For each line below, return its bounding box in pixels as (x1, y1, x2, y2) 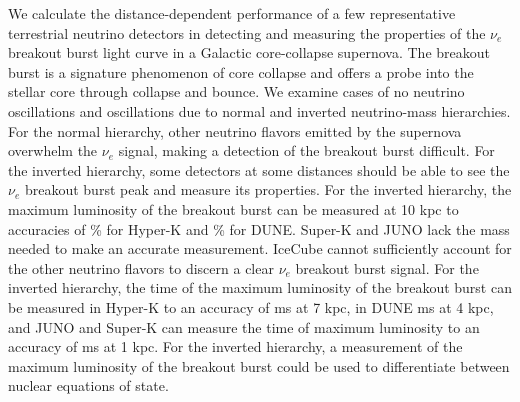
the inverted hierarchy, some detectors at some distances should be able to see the (8, 159, 510, 180)
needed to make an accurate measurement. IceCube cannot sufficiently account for (8, 238, 512, 259)
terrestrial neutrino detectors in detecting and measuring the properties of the (8, 22, 486, 43)
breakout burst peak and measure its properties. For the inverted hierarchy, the (24, 179, 512, 200)
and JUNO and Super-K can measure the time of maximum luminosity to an (8, 316, 480, 337)
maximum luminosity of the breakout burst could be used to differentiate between (8, 355, 510, 376)
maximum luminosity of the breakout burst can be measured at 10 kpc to (8, 198, 459, 219)
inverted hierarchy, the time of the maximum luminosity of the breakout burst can (8, 277, 512, 298)
